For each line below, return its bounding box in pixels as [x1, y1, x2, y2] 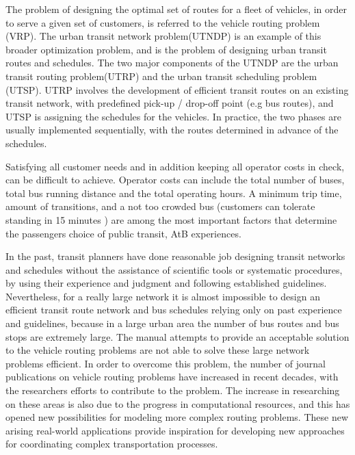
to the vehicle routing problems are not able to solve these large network [5, 343, 310, 357]
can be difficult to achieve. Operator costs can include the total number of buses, [5, 172, 345, 187]
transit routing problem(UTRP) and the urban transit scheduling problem [5, 68, 317, 83]
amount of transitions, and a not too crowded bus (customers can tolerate [5, 199, 315, 213]
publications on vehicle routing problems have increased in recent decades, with [5, 369, 339, 384]
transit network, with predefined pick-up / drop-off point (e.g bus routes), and [5, 96, 334, 110]
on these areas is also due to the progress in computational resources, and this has [5, 396, 350, 411]
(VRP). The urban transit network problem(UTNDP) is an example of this [5, 29, 321, 43]
